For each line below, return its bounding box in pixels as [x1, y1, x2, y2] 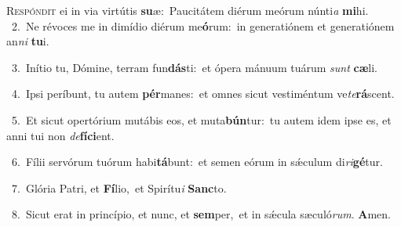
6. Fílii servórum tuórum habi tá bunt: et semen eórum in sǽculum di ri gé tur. [11, 153, 383, 170]
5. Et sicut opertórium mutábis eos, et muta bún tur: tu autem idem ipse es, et [11, 111, 392, 128]
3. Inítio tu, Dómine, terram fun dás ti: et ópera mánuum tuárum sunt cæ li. [11, 59, 377, 75]
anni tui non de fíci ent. [6, 127, 115, 143]
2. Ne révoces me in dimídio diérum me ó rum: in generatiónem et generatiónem [11, 17, 395, 34]
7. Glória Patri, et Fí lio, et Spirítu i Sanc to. [11, 179, 227, 196]
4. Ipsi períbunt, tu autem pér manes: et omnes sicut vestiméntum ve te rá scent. [11, 85, 395, 102]
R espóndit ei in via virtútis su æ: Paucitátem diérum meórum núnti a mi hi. [6, 2, 369, 18]
